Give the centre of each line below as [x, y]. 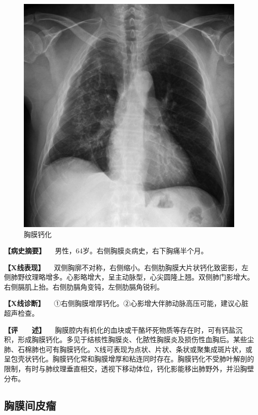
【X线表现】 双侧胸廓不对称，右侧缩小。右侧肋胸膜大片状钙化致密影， [123, 267]
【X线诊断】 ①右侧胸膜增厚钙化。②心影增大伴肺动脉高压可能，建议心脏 [126, 303]
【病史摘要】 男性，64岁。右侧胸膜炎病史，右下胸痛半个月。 [106, 251]
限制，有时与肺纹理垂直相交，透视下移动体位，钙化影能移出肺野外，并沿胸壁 [129, 369]
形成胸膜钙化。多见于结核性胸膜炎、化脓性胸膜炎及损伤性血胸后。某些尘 [136, 339]
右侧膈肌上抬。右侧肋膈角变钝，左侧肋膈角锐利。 [84, 286]
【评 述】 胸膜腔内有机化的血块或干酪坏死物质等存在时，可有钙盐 [120, 329]
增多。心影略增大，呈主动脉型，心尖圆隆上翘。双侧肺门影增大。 [150, 277]
